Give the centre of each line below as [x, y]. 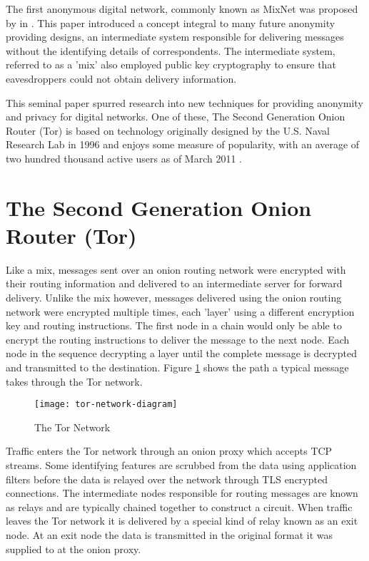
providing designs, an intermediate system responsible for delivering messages [175, 37]
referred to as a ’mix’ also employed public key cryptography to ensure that [171, 65]
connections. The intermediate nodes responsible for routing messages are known [182, 493]
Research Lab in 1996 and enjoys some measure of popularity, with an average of [183, 144]
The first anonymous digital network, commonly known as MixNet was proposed [182, 9]
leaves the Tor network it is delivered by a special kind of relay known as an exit [182, 521]
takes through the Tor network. [74, 381]
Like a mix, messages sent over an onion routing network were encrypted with [176, 269]
